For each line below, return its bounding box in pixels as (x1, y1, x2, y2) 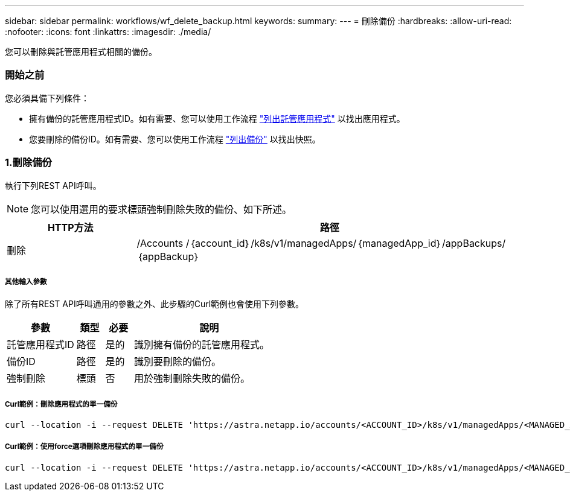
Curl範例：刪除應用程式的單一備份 (5, 399, 118, 409)
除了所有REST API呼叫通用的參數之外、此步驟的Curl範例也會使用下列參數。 (5, 299, 304, 310)
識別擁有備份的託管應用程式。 (133, 339, 269, 351)
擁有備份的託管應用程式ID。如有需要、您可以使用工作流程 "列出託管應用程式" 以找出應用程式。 (29, 113, 405, 124)
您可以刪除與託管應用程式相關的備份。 (5, 46, 157, 57)
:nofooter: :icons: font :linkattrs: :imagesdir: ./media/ (5, 27, 211, 37)
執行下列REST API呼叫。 (5, 180, 101, 191)
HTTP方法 (47, 221, 94, 234)
